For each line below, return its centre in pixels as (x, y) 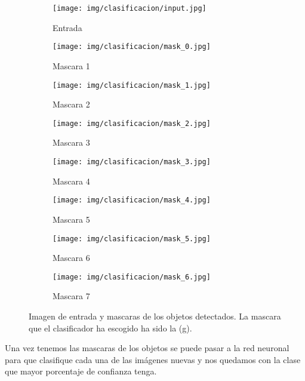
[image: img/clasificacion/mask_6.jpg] (132, 277)
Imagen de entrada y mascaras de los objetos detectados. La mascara (155, 316)
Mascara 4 (71, 181)
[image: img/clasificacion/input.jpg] (130, 8)
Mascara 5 (71, 219)
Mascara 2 (71, 104)
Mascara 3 (71, 142)
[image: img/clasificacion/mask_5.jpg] (132, 239)
